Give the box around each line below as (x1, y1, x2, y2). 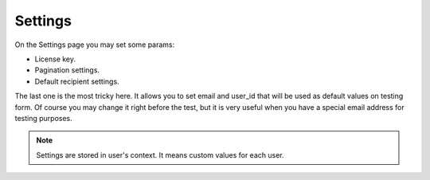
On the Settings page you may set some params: (14, 40, 175, 49)
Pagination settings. (34, 65, 100, 75)
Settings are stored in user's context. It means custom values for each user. (36, 150, 284, 159)
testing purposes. (14, 113, 73, 123)
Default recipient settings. (34, 76, 119, 86)
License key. (34, 54, 76, 64)
